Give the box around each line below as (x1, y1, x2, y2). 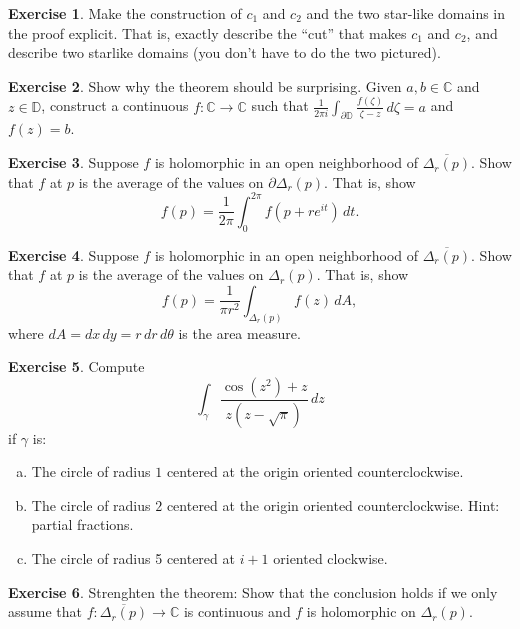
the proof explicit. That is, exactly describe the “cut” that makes (8, 22, 407, 43)
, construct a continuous (41, 95, 189, 116)
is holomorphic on (306, 601, 416, 622)
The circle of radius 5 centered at (31, 548, 235, 569)
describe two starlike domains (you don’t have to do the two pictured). (8, 42, 441, 63)
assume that (8, 601, 83, 622)
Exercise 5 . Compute (8, 356, 145, 377)
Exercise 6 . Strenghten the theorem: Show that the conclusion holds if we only (8, 581, 498, 602)
